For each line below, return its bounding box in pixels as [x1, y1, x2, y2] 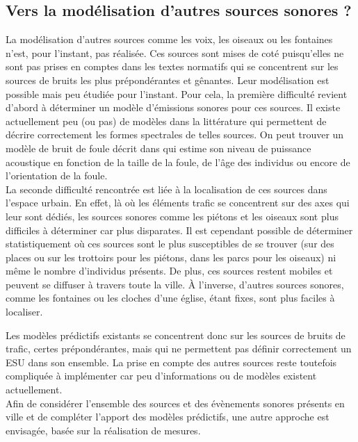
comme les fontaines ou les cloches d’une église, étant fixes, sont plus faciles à [6, 290, 335, 305]
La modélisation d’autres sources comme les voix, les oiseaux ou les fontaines [6, 32, 333, 47]
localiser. [6, 304, 43, 319]
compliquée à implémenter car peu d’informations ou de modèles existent [6, 368, 317, 383]
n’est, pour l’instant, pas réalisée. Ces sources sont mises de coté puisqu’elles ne [6, 45, 344, 60]
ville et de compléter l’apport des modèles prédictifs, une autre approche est [6, 409, 329, 424]
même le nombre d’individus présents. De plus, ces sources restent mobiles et [6, 263, 333, 278]
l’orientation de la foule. [6, 168, 108, 183]
